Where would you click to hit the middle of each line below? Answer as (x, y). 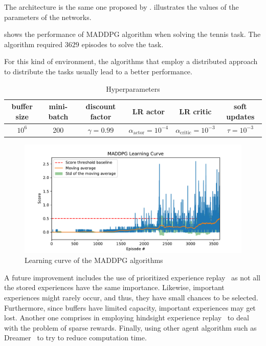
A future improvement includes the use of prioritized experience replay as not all (132, 277)
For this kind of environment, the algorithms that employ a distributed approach (131, 61)
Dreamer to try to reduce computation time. (75, 338)
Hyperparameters (133, 88)
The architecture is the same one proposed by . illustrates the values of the (121, 7)
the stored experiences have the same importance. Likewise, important (114, 287)
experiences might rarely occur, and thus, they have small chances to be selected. (131, 298)
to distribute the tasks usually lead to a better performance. (98, 71)
